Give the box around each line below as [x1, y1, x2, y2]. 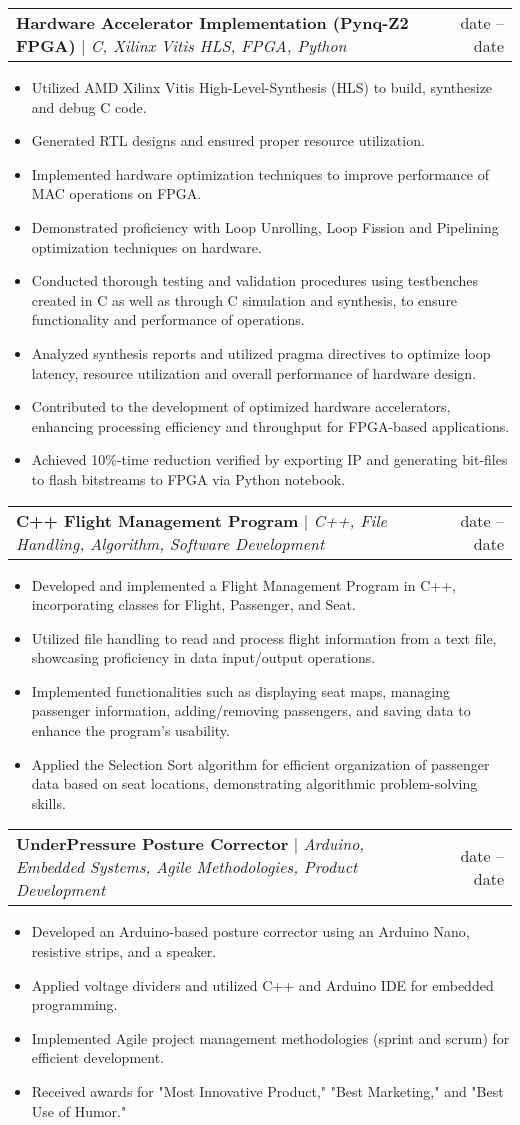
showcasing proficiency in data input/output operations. [31, 647, 376, 668]
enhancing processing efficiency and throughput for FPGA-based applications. [31, 415, 510, 436]
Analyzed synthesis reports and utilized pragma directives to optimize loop [31, 342, 491, 363]
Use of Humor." [31, 1100, 127, 1121]
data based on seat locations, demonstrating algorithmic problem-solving [31, 773, 478, 794]
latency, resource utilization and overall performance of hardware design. [31, 362, 476, 383]
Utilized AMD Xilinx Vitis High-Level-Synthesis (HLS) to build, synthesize [31, 77, 493, 97]
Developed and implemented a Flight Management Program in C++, [31, 574, 456, 595]
